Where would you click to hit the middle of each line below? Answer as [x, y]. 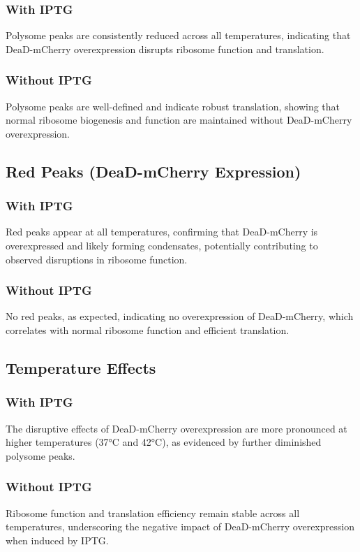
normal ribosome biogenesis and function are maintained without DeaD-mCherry [179, 120]
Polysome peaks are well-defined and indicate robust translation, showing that [173, 106]
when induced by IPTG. [57, 540]
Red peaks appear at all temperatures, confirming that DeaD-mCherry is [162, 232]
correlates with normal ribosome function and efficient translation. [148, 330]
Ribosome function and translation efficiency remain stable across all [153, 513]
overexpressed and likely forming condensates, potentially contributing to [162, 245]
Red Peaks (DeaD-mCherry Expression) [153, 171]
